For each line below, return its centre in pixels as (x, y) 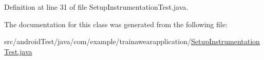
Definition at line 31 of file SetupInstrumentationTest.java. (96, 7)
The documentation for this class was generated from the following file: (116, 24)
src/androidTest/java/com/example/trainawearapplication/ (98, 41)
